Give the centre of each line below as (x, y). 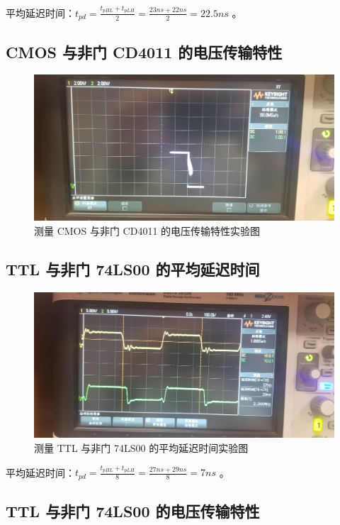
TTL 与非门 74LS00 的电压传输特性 (133, 511)
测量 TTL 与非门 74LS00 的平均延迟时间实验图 (141, 447)
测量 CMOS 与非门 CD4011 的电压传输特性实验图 (147, 230)
